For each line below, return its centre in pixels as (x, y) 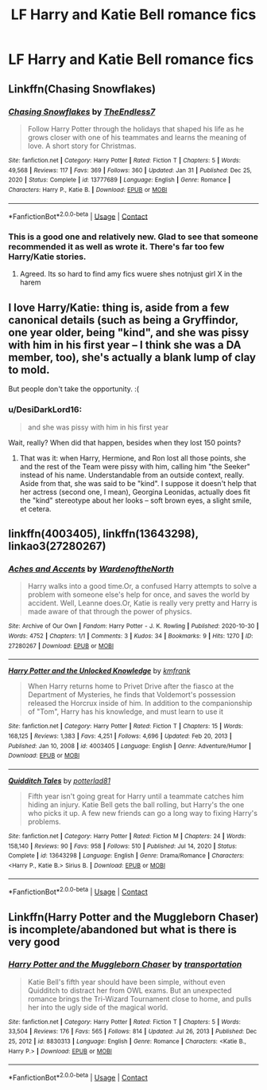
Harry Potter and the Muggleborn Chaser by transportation (125, 964)
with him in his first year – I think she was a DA (125, 345)
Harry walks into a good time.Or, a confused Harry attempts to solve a (142, 586)
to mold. (29, 369)
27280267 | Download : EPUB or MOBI (61, 646)
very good (34, 942)
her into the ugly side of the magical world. (98, 1007)
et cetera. (35, 508)
